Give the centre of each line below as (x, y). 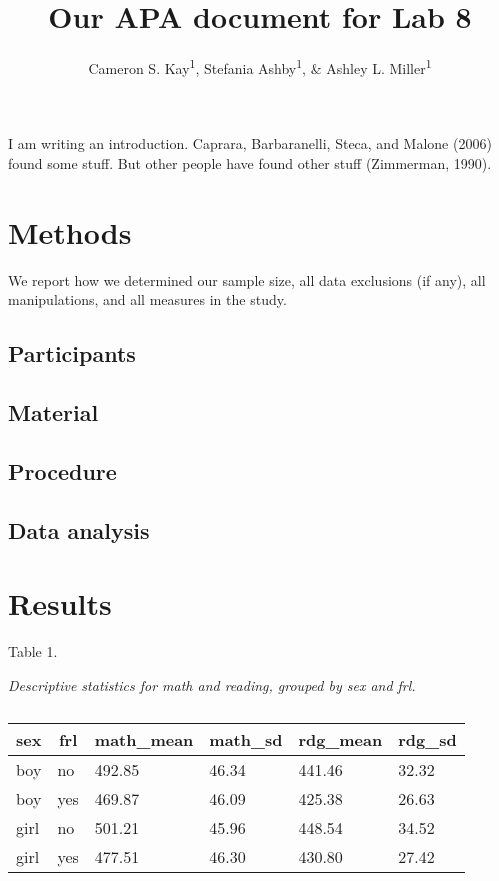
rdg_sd (427, 740)
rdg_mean (340, 740)
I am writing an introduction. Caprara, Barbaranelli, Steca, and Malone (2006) (250, 143)
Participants (72, 353)
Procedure (62, 470)
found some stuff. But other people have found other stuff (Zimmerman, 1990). (250, 162)
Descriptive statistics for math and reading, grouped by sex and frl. (212, 684)
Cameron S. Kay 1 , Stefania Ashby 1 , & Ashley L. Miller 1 (260, 66)
